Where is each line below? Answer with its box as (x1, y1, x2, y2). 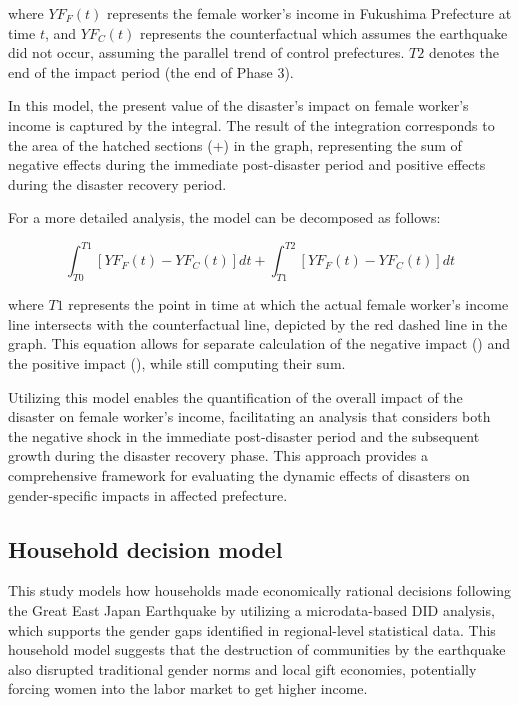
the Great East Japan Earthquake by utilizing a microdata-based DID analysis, (8, 599, 495, 620)
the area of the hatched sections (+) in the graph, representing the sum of (8, 134, 462, 155)
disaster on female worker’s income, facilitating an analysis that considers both (8, 406, 491, 427)
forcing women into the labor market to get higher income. (8, 678, 368, 699)
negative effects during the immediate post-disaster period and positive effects (8, 154, 486, 175)
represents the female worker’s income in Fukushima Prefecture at (106, 3, 512, 23)
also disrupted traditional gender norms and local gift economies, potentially (8, 658, 477, 679)
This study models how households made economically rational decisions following (8, 580, 512, 601)
